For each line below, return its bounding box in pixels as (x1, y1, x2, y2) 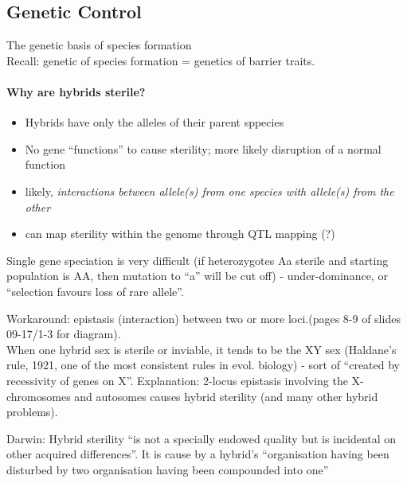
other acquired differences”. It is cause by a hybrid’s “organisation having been (6, 446, 389, 462)
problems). (6, 403, 58, 420)
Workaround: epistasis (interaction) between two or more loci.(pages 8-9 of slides (6, 310, 401, 326)
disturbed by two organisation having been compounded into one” (6, 461, 329, 477)
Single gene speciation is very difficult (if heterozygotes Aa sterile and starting (6, 251, 389, 268)
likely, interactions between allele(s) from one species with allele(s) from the (25, 182, 394, 199)
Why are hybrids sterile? (6, 83, 146, 99)
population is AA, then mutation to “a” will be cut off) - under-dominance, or (6, 267, 388, 284)
